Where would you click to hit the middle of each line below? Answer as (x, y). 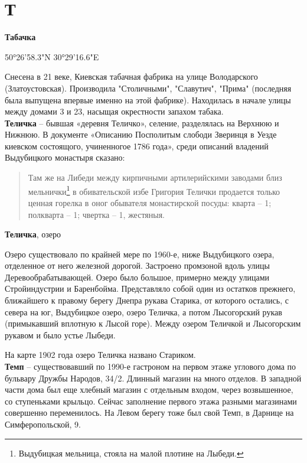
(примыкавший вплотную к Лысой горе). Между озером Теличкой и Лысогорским (153, 323)
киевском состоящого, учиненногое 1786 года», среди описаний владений (137, 146)
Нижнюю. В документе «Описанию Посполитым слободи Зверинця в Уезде (141, 134)
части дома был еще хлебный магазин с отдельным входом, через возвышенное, (149, 389)
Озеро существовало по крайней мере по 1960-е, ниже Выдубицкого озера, (140, 254)
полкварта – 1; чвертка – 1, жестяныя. (96, 214)
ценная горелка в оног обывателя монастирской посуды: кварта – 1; (150, 202)
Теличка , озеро (33, 234)
